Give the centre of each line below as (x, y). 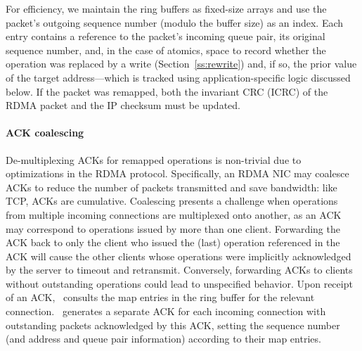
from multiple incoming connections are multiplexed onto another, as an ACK (174, 214)
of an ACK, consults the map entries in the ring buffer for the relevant (160, 297)
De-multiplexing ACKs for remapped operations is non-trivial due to (154, 159)
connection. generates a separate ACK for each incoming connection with (166, 311)
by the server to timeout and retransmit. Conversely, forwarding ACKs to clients (179, 270)
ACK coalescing (45, 133)
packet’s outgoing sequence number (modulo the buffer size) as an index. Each (175, 22)
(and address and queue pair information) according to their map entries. (163, 339)
